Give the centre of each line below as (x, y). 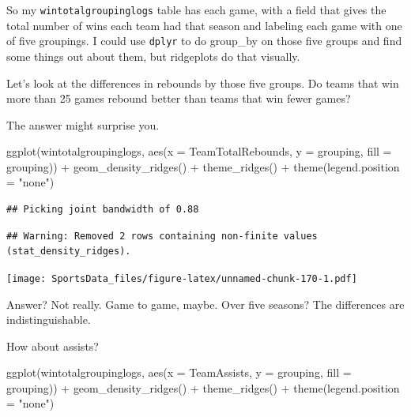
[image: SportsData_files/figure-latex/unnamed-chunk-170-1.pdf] (182, 278)
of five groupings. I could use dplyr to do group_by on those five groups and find (204, 41)
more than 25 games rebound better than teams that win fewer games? (179, 98)
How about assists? (53, 346)
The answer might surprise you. (83, 124)
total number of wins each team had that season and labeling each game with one (204, 25)
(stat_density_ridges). (69, 252)
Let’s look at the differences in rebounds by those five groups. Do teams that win (203, 83)
